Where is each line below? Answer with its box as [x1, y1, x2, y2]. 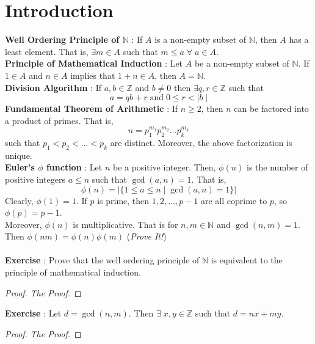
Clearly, [5, 194, 34, 207]
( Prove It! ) [126, 230, 167, 243]
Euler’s [5, 161, 35, 174]
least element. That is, [5, 45, 89, 57]
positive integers [5, 172, 65, 185]
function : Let [46, 161, 103, 174]
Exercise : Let [5, 307, 62, 320]
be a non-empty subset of [194, 57, 289, 70]
